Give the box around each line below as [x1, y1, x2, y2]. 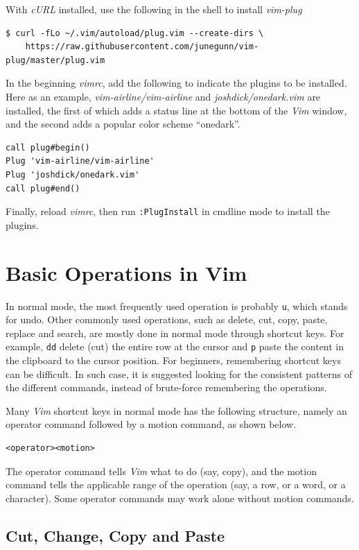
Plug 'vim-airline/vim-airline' [6, 156, 155, 166]
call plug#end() [6, 183, 80, 194]
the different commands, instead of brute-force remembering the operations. [6, 380, 327, 395]
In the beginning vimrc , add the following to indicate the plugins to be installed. [6, 76, 347, 90]
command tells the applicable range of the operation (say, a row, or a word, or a [6, 477, 346, 492]
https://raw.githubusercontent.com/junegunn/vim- [25, 42, 259, 52]
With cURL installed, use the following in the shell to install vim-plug [6, 2, 302, 16]
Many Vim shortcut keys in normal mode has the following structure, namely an [6, 403, 347, 418]
